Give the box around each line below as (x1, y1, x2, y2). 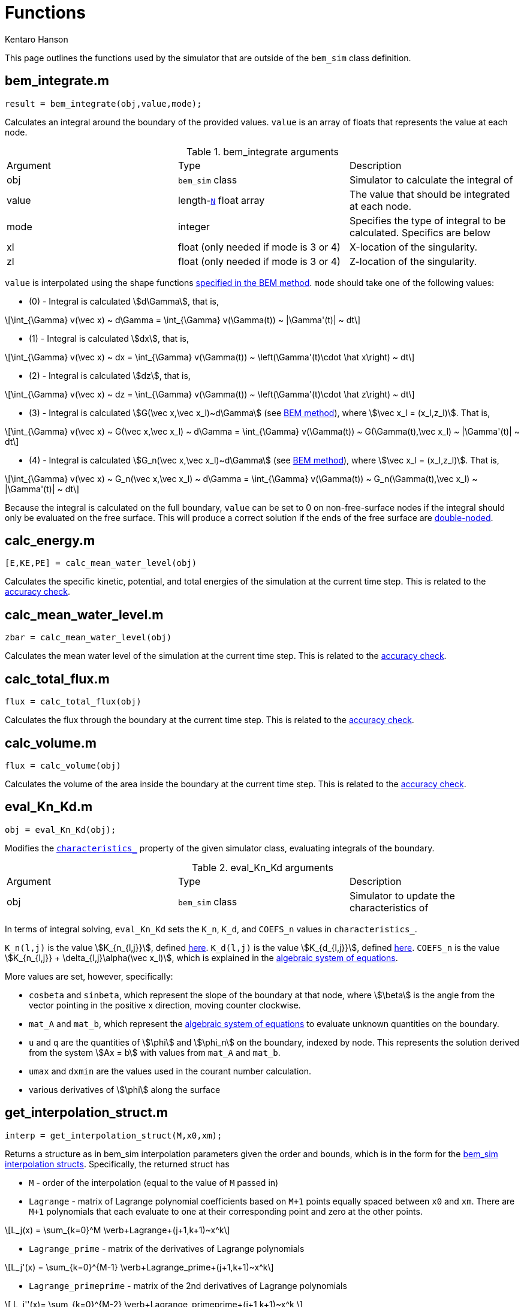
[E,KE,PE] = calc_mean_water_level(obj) (5, 558, 197, 568)
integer (177, 220, 210, 233)
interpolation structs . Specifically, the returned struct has (5, 1158, 230, 1169)
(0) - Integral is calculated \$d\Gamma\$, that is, (29, 296, 219, 306)
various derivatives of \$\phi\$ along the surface (29, 1084, 221, 1095)
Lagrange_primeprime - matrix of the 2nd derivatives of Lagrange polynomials (29, 1280, 347, 1291)
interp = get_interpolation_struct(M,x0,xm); (5, 1130, 222, 1140)
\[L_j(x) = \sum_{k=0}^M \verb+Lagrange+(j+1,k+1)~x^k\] (5, 1224, 230, 1235)
